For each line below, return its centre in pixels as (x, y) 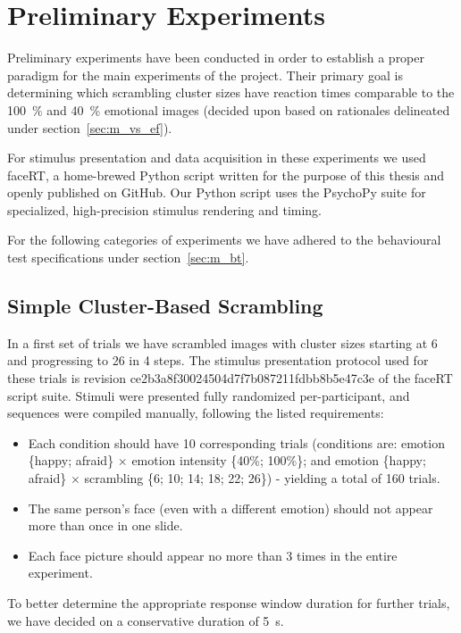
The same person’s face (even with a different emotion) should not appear (230, 508)
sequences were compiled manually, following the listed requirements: (196, 413)
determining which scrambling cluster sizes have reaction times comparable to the (231, 92)
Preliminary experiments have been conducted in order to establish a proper (216, 58)
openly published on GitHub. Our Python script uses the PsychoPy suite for (217, 192)
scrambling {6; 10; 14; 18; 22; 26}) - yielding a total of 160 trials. (262, 478)
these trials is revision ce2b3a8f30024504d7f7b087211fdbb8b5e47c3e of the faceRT (230, 378)
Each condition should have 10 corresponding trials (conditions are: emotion (236, 442)
